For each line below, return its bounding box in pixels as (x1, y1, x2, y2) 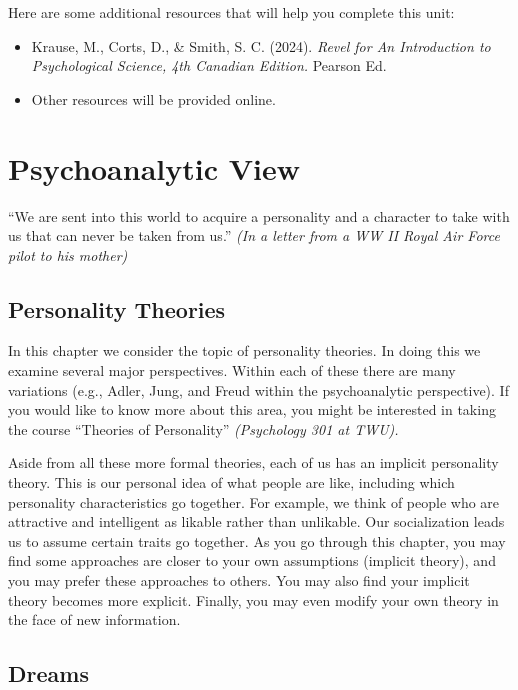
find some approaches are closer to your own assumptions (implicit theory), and (8, 550, 496, 571)
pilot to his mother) (8, 244, 128, 265)
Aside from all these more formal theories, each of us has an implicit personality (8, 452, 499, 473)
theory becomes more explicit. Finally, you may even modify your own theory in (8, 589, 499, 610)
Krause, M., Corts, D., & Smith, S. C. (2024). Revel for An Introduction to (31, 35, 491, 56)
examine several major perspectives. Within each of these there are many (8, 360, 456, 381)
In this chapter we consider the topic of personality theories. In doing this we (8, 340, 481, 361)
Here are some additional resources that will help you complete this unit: (8, 2, 455, 22)
